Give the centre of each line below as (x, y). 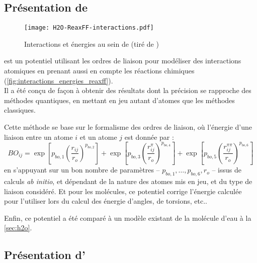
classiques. (20, 110)
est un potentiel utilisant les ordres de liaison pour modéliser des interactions (123, 61)
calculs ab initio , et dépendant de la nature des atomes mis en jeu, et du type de (128, 181)
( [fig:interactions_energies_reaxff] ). (59, 80)
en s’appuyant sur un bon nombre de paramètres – (82, 170)
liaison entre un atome (38, 137)
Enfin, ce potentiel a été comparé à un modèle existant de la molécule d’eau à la (128, 217)
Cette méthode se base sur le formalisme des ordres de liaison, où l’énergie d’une (128, 127)
